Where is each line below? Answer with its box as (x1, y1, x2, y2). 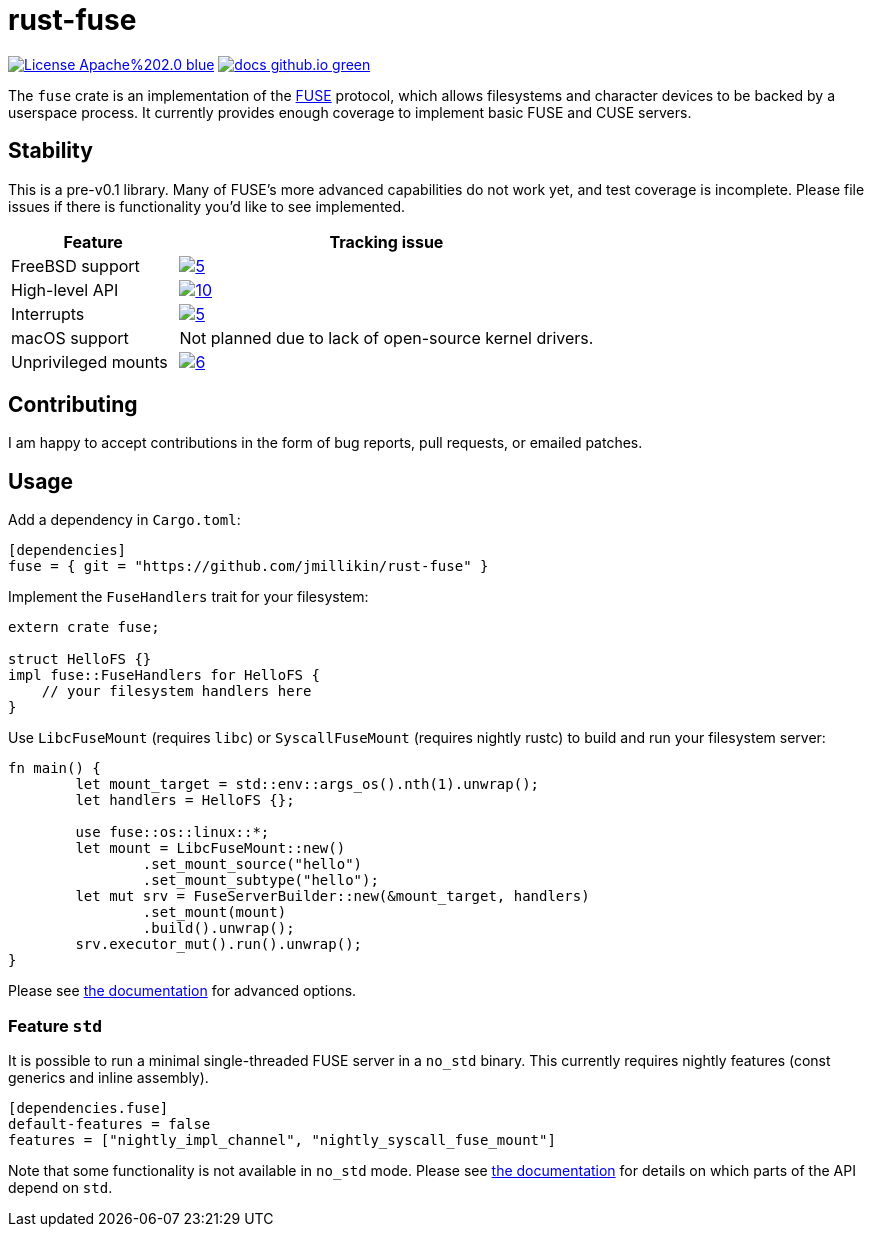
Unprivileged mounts (11, 351, 168, 372)
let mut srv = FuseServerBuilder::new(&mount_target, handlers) (75, 888, 590, 905)
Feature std (8, 1015, 103, 1036)
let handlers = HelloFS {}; (75, 792, 295, 809)
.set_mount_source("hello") (142, 856, 363, 873)
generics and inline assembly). (8, 1069, 209, 1087)
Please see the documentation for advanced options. (8, 982, 357, 1000)
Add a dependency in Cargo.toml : (8, 511, 241, 529)
